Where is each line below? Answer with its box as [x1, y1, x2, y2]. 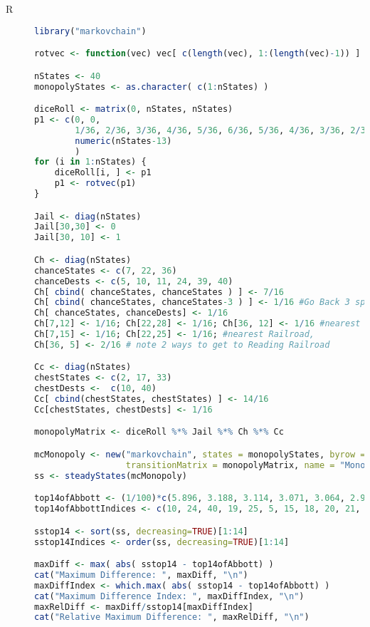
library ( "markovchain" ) [34, 26, 147, 36]
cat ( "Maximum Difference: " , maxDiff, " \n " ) [34, 569, 248, 580]
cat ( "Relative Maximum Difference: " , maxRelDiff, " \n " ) [34, 612, 310, 623]
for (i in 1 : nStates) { [34, 157, 147, 167]
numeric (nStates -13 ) [75, 135, 172, 146]
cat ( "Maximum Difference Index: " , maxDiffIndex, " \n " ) [34, 591, 305, 601]
